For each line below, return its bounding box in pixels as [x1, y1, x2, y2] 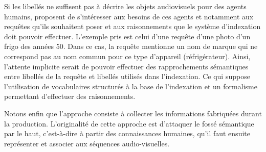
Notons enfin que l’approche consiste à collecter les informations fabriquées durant [4, 108, 262, 118]
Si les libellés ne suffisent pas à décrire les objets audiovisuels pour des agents [4, 1, 247, 11]
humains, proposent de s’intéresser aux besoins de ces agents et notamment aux [4, 11, 254, 21]
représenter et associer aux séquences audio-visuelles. [4, 138, 170, 148]
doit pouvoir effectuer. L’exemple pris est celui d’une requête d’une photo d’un [4, 31, 251, 41]
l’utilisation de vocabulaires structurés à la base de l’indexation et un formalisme [4, 81, 257, 91]
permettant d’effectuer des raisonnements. [4, 91, 136, 102]
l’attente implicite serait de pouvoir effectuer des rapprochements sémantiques [4, 61, 249, 71]
